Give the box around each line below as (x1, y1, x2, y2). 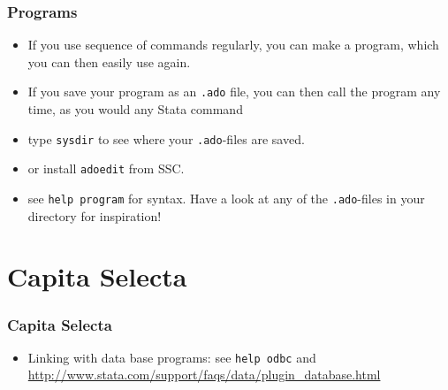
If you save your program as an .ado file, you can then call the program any (27, 82, 441, 101)
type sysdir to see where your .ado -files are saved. (27, 129, 305, 148)
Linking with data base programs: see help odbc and (27, 348, 316, 366)
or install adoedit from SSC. (27, 159, 185, 178)
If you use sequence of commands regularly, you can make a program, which (27, 35, 439, 54)
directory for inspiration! (27, 206, 162, 225)
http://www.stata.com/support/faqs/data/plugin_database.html (27, 365, 381, 384)
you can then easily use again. (27, 52, 191, 71)
